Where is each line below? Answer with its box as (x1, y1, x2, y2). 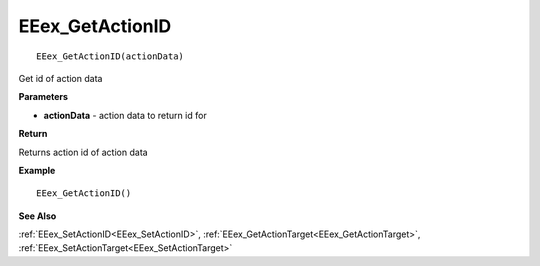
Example (18, 164, 56, 176)
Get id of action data (18, 72, 103, 84)
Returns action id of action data (18, 146, 149, 158)
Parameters (18, 91, 69, 103)
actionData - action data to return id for (43, 109, 207, 121)
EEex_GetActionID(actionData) (36, 50, 185, 62)
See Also (18, 210, 57, 222)
